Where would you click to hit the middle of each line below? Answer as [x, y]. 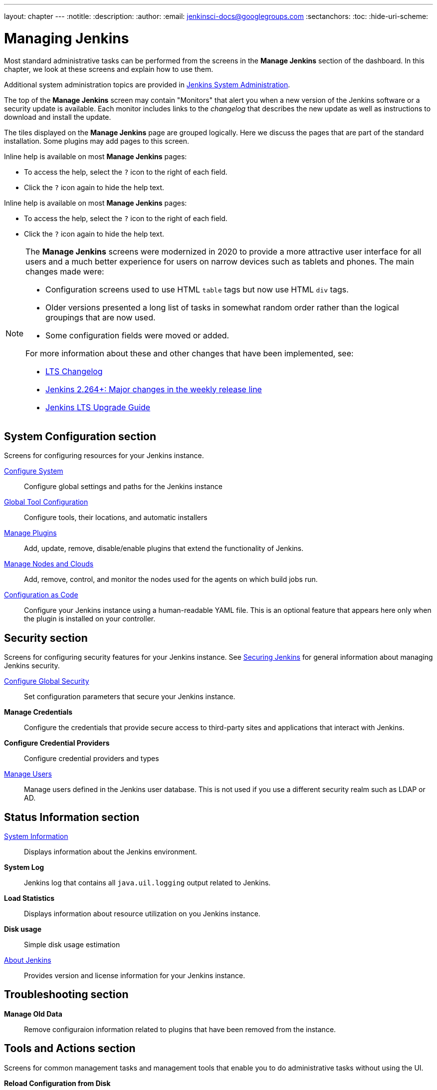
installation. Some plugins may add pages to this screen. [97, 141]
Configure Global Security [47, 681]
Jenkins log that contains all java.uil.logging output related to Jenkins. [147, 883]
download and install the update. [58, 117]
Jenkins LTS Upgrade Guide [98, 407]
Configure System [34, 471]
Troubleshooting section [66, 995]
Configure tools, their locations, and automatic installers [116, 518]
